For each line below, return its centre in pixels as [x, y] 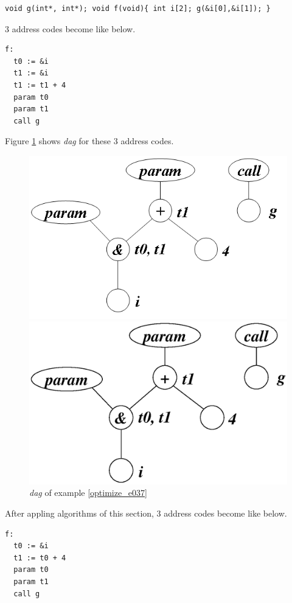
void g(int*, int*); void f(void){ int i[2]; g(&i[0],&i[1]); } [138, 9]
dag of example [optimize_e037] [88, 493]
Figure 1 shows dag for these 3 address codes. [89, 141]
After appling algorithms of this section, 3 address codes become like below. [146, 513]
